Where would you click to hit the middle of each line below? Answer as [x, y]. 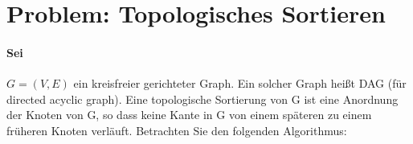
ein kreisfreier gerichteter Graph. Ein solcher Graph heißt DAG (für [240, 83]
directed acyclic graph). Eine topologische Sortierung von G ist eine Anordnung [202, 99]
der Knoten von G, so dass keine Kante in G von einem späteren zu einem [189, 115]
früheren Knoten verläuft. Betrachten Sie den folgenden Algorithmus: [177, 130]
